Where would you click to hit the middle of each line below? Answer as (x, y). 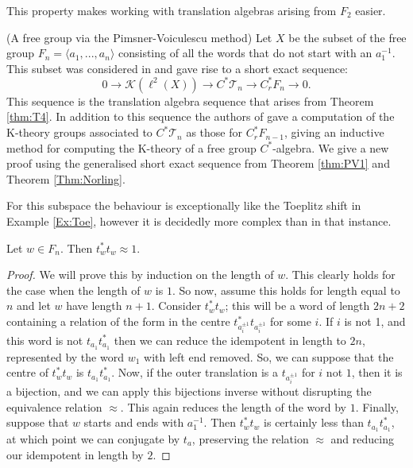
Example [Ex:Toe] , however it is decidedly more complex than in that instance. (199, 221)
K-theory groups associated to (79, 132)
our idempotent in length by (75, 454)
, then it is (377, 372)
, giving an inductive (334, 132)
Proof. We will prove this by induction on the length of (140, 275)
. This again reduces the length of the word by (233, 406)
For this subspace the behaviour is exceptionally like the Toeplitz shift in (184, 205)
